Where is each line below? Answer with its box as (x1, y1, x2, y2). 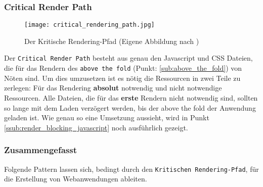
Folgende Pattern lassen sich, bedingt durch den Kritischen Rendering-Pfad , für (4, 163, 259, 174)
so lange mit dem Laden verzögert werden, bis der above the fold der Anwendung (4, 102, 256, 113)
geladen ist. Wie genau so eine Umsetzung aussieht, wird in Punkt (4, 112, 209, 123)
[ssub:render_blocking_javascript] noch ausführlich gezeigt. (4, 122, 188, 132)
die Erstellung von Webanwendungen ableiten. (4, 173, 147, 184)
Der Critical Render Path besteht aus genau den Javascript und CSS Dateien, (4, 53, 253, 63)
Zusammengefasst (4, 144, 77, 156)
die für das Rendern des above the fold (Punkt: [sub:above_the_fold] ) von (4, 63, 242, 73)
